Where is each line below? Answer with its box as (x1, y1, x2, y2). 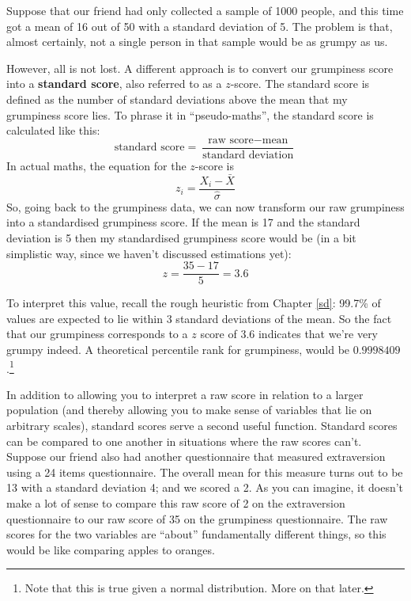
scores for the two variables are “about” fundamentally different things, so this (6, 526, 386, 542)
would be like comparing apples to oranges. (6, 541, 215, 557)
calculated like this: (6, 122, 100, 139)
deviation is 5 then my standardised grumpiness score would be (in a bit (6, 229, 356, 245)
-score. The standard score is (230, 75, 370, 92)
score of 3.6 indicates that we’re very (200, 325, 379, 342)
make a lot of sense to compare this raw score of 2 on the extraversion (6, 494, 345, 511)
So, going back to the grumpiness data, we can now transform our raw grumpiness (6, 198, 405, 215)
